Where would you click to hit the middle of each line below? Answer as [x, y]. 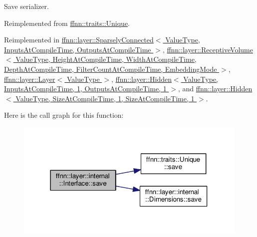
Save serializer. [26, 6]
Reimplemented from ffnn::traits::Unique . [67, 23]
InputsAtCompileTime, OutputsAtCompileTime [78, 49]
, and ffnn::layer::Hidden [215, 89]
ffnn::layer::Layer [30, 79]
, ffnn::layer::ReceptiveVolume [208, 49]
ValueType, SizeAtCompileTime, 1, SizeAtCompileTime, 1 [105, 98]
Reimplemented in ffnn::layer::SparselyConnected [79, 40]
